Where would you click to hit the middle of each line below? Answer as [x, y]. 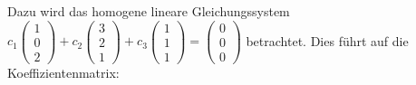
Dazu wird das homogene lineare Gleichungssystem [149, 11]
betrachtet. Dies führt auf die [327, 40]
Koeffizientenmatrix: [63, 72]
